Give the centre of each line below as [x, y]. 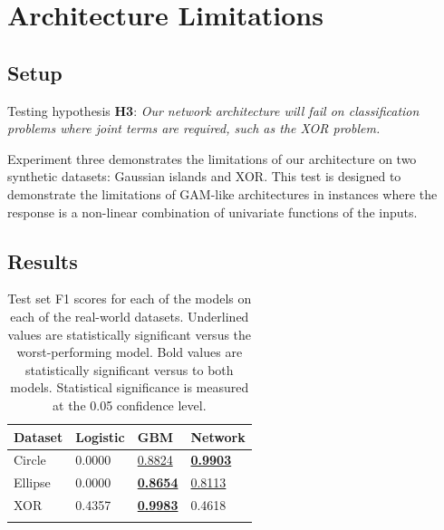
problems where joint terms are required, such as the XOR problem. [194, 128]
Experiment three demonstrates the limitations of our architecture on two [212, 158]
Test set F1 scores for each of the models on [130, 299]
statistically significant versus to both [130, 369]
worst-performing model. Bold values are [130, 352]
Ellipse [32, 482]
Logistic [100, 436]
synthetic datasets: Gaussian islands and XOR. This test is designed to [204, 176]
